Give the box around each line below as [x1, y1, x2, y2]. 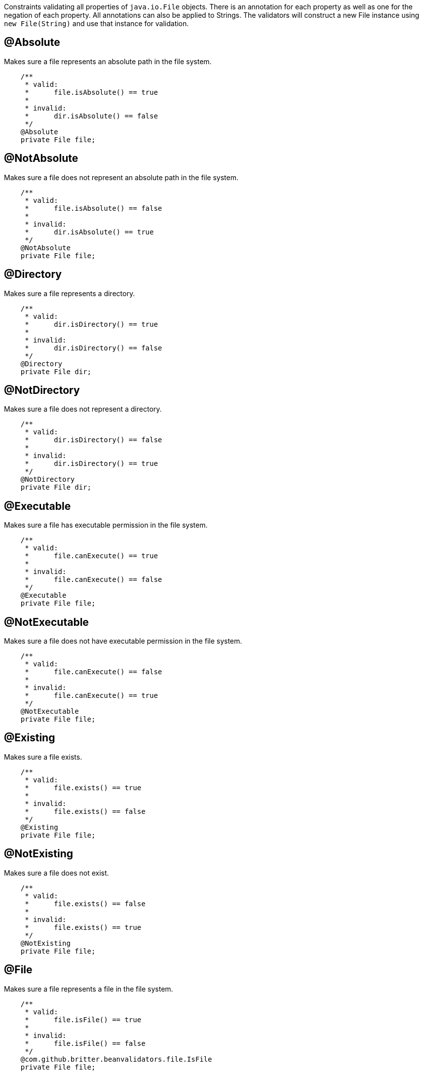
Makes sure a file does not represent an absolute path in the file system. [4, 173, 239, 182]
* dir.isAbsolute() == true [25, 228, 154, 236]
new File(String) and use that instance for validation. [4, 19, 189, 28]
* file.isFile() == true [25, 1015, 142, 1024]
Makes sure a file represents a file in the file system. [4, 984, 173, 993]
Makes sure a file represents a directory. [4, 289, 135, 298]
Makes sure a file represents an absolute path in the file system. [4, 57, 212, 66]
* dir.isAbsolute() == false [25, 112, 158, 120]
